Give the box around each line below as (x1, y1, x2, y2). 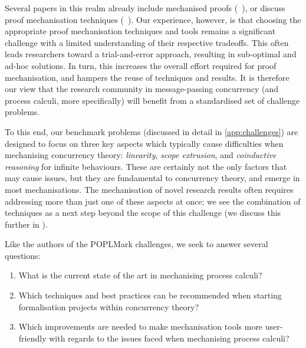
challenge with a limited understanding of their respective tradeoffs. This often (5, 36, 289, 48)
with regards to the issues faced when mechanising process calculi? (49, 331, 289, 344)
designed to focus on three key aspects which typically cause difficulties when (5, 137, 284, 149)
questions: (5, 249, 41, 261)
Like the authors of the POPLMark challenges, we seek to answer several (5, 238, 268, 250)
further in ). (5, 218, 48, 230)
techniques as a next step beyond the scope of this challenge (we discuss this (5, 206, 281, 219)
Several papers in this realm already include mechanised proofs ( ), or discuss (5, 2, 285, 14)
